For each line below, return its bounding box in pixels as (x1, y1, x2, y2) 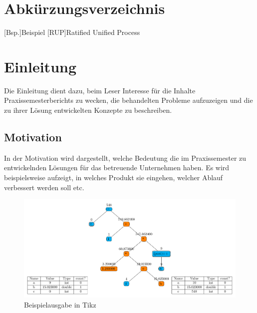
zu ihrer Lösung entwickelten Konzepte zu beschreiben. (4, 105, 172, 115)
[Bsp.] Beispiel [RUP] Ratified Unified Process (4, 27, 140, 37)
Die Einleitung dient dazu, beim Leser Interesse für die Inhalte (4, 85, 196, 95)
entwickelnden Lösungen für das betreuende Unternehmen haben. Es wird (4, 162, 230, 173)
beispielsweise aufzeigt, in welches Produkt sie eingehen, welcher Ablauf (4, 172, 223, 183)
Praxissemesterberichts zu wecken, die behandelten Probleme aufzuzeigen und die (4, 95, 253, 105)
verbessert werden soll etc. (4, 182, 84, 192)
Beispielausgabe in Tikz (24, 299, 96, 310)
